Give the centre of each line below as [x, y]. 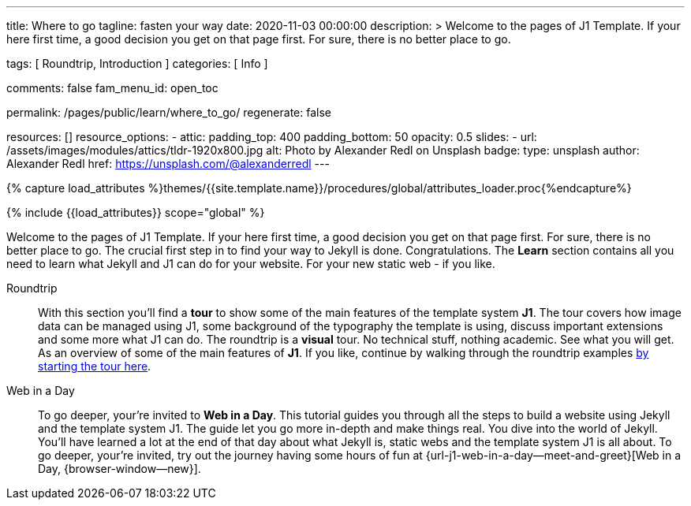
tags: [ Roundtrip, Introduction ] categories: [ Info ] [137, 63]
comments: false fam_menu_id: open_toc [112, 88]
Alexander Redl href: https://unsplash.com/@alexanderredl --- [168, 164]
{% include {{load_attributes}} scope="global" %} [136, 212]
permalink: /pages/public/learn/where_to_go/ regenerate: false [169, 112]
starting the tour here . [95, 366]
